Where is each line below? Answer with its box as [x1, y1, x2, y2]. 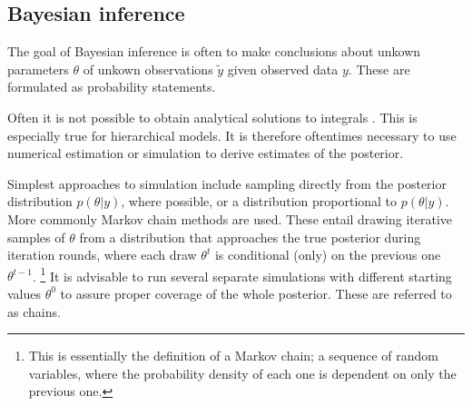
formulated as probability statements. [7, 77, 216, 96]
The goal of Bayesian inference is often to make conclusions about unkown [7, 42, 421, 61]
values [7, 283, 42, 302]
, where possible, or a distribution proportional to [121, 192, 398, 211]
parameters [7, 59, 69, 78]
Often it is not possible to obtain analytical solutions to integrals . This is [7, 107, 418, 126]
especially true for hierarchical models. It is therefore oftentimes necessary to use [7, 125, 457, 144]
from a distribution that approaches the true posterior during [79, 227, 421, 246]
